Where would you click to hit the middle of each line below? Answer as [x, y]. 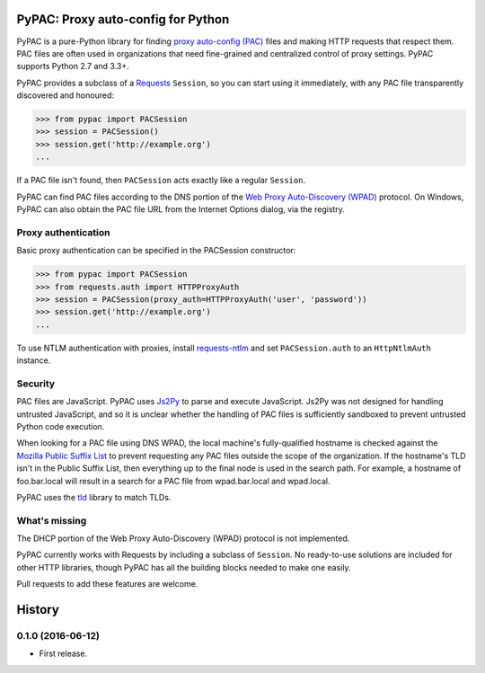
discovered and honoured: [66, 95]
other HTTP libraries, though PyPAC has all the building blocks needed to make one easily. [184, 567]
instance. [34, 360]
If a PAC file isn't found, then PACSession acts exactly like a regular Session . [161, 181]
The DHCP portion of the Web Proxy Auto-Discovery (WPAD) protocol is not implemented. [183, 538]
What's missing [52, 520]
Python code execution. [61, 426]
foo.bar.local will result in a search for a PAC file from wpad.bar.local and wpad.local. [173, 481]
